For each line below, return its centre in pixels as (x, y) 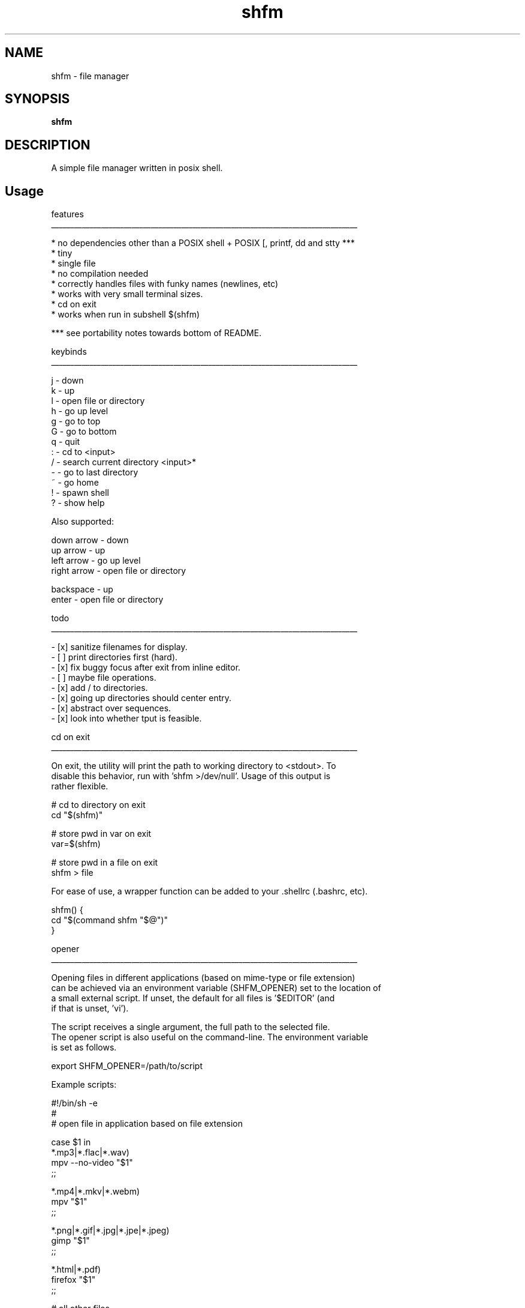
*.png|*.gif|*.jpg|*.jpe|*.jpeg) (110, 1231)
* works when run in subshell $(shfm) (126, 315)
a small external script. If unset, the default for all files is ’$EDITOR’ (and (193, 998)
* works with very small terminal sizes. (127, 294)
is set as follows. (84, 1047)
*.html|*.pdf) (76, 1270)
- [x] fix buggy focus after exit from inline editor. (146, 668)
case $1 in (71, 1142)
